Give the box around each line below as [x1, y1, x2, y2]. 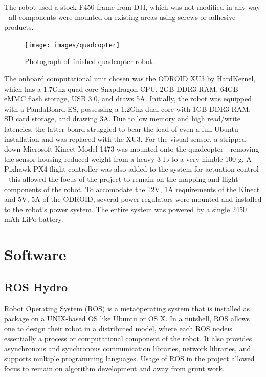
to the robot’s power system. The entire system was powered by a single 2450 [4, 203, 247, 214]
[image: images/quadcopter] [25, 41, 120, 49]
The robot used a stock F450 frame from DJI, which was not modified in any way [4, 2, 260, 12]
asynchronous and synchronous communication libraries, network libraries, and [4, 343, 251, 353]
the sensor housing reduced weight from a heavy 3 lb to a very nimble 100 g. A [4, 153, 252, 164]
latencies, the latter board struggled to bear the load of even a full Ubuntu [4, 123, 238, 134]
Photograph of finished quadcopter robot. [25, 56, 154, 67]
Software [4, 244, 66, 265]
